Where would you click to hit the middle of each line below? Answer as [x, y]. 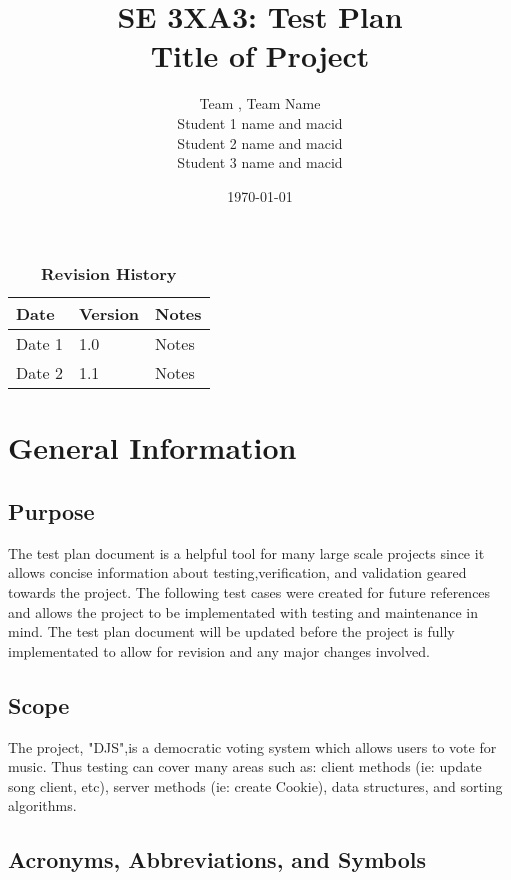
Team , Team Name [260, 103]
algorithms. [42, 805]
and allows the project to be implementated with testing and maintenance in [243, 611]
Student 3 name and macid [260, 162]
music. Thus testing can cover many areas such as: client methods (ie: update [245, 766]
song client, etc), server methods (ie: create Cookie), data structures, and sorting [255, 785]
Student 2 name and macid [260, 142]
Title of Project [260, 55]
